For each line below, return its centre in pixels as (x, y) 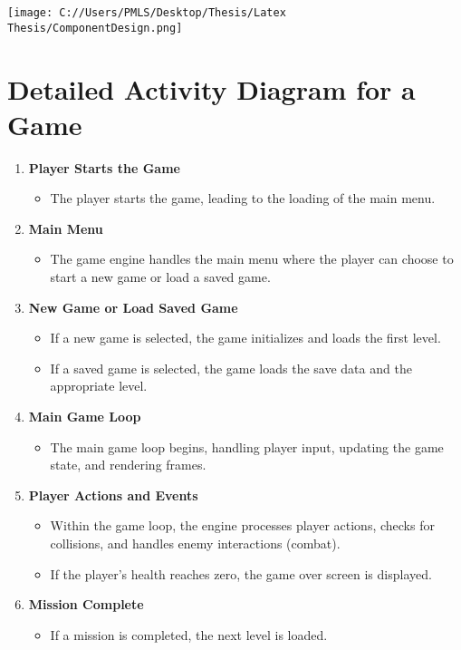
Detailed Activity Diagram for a (211, 88)
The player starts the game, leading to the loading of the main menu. (243, 198)
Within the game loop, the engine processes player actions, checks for (242, 525)
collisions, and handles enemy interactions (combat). (195, 543)
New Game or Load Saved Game (133, 307)
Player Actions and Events (113, 495)
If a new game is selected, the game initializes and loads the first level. (245, 338)
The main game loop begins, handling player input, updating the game (247, 446)
